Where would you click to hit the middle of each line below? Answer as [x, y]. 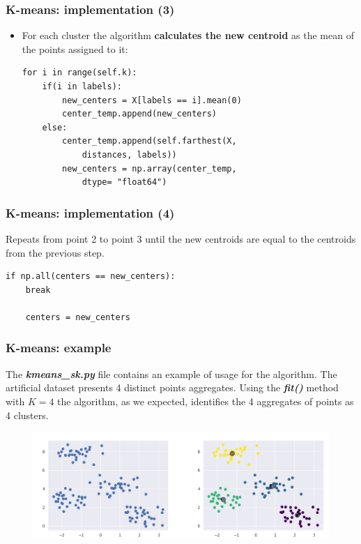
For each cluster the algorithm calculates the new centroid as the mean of [188, 35]
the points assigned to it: [75, 48]
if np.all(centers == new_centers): [91, 277]
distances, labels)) [129, 154]
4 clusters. [27, 415]
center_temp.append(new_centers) [139, 114]
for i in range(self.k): [79, 73]
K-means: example [59, 348]
